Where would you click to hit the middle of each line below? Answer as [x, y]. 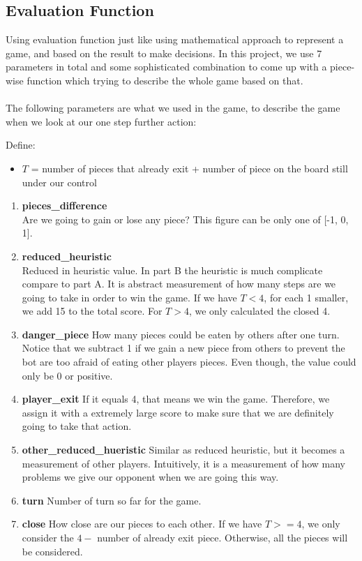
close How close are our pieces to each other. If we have [142, 524]
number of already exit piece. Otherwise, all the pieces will [223, 538]
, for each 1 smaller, [306, 297]
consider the [48, 538]
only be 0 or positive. [67, 375]
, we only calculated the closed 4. [259, 311]
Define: [21, 145]
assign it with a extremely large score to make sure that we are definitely [178, 412]
